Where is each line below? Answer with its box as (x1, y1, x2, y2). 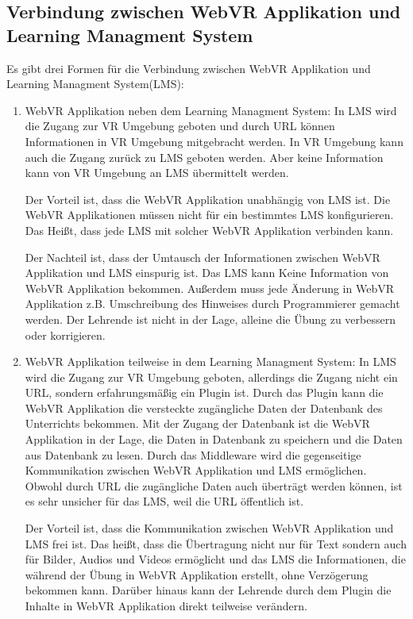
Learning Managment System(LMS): (6, 75, 184, 92)
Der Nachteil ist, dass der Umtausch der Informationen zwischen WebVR (25, 248, 380, 265)
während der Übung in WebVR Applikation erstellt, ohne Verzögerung (25, 566, 369, 582)
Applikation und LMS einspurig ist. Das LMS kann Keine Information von (25, 264, 389, 281)
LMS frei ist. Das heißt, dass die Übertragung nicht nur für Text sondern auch (25, 535, 407, 552)
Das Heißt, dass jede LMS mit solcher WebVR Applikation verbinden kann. (25, 221, 394, 238)
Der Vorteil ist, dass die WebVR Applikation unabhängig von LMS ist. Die (25, 190, 391, 207)
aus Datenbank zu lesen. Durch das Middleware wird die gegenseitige (25, 446, 361, 463)
